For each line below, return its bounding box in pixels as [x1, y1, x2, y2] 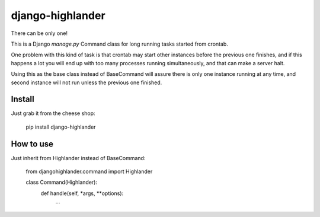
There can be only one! [11, 30, 68, 37]
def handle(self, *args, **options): [40, 190, 124, 197]
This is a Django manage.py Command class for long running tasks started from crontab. [11, 40, 228, 47]
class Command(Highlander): [25, 178, 98, 186]
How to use [11, 139, 53, 149]
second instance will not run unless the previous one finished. [11, 79, 162, 86]
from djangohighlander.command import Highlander [25, 168, 153, 175]
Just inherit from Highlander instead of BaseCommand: [11, 154, 146, 161]
